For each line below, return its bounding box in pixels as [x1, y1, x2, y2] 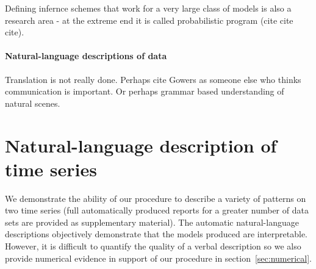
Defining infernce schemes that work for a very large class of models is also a [5, 2, 292, 14]
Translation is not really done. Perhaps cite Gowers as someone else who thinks [5, 73, 301, 85]
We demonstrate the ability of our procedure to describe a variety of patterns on [5, 192, 306, 204]
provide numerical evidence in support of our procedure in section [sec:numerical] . [5, 251, 312, 264]
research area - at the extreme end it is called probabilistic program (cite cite [5, 13, 293, 26]
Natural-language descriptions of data [5, 49, 167, 62]
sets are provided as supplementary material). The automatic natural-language [5, 215, 299, 228]
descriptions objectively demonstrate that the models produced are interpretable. [5, 228, 308, 240]
